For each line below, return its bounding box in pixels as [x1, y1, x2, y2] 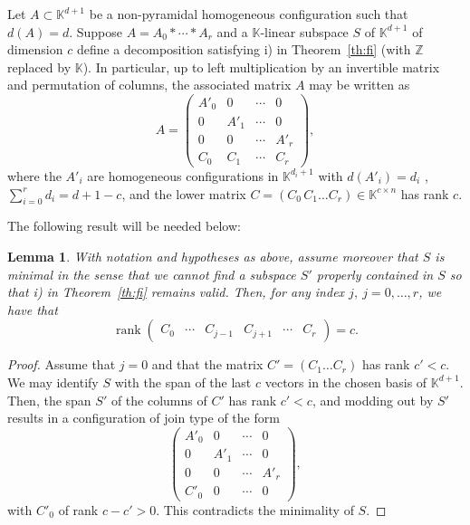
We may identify [7, 372, 99, 391]
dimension [7, 40, 63, 59]
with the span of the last [114, 372, 252, 391]
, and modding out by [312, 390, 434, 409]
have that [7, 300, 58, 319]
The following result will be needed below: [7, 216, 241, 235]
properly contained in [316, 264, 434, 283]
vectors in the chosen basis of [264, 372, 427, 391]
